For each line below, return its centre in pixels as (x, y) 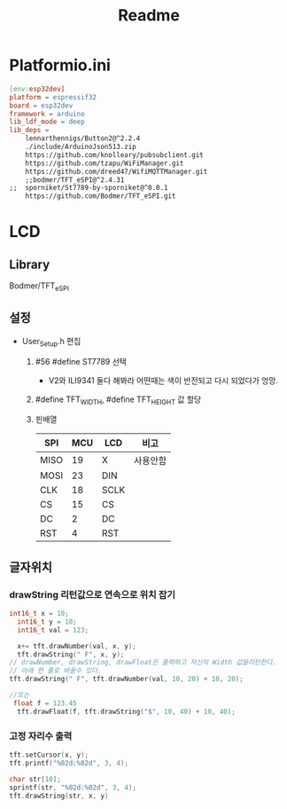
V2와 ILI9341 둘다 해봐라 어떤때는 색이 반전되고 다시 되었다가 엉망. (163, 380)
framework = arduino (47, 114)
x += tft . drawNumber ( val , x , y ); (77, 646)
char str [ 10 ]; (35, 779)
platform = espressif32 (53, 97)
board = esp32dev (41, 106)
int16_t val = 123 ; (53, 630)
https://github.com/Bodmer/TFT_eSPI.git (101, 196)
